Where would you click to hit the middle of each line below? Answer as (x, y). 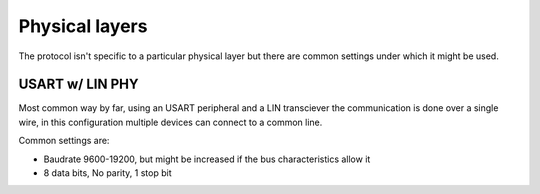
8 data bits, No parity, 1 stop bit (107, 173)
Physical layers (83, 26)
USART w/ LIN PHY (78, 84)
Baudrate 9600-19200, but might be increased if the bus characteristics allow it (207, 159)
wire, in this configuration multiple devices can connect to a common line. (170, 122)
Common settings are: (64, 141)
